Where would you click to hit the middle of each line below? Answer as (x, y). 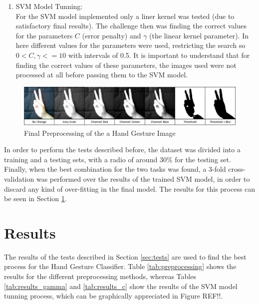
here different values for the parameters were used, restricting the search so (130, 45)
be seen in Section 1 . (35, 198)
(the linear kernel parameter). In (199, 35)
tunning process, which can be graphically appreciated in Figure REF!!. (114, 296)
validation (19, 178)
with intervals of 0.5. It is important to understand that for (159, 55)
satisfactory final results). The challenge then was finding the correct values (131, 26)
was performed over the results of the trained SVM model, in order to (143, 178)
